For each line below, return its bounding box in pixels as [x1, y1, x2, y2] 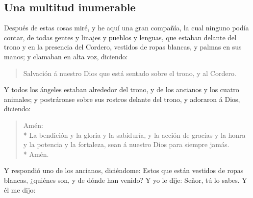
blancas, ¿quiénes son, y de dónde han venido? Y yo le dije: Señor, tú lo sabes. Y [4, 174, 247, 185]
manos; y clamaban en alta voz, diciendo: [4, 51, 128, 61]
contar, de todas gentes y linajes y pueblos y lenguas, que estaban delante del [4, 32, 237, 42]
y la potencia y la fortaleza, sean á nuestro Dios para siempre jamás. [23, 139, 229, 149]
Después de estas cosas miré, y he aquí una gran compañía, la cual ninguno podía [4, 23, 249, 33]
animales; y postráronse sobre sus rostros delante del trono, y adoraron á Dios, [4, 94, 240, 104]
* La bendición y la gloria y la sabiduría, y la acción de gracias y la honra [23, 129, 246, 140]
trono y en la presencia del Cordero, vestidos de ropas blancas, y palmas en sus [4, 42, 242, 52]
